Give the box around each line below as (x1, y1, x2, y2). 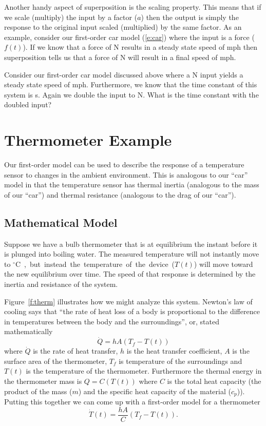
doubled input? (4, 99, 52, 110)
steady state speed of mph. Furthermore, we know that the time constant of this (4, 79, 257, 90)
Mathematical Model (4, 214, 118, 230)
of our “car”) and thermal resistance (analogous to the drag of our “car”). (4, 189, 236, 200)
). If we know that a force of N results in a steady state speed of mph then (23, 42, 257, 52)
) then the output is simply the (141, 11, 239, 22)
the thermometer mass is (4, 375, 82, 386)
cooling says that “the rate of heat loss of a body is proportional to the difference (4, 306, 260, 317)
